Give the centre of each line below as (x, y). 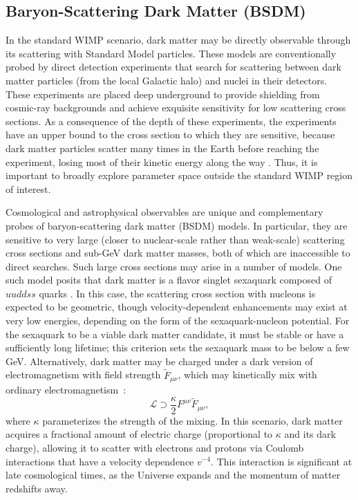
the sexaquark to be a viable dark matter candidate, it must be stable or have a (175, 334)
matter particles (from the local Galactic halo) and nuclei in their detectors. (167, 80)
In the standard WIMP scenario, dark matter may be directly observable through (178, 40)
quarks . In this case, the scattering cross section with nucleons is (177, 293)
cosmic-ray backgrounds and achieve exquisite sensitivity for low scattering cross (176, 108)
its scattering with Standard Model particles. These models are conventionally (171, 53)
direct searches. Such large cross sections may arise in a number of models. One (174, 266)
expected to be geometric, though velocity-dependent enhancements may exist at (177, 307)
